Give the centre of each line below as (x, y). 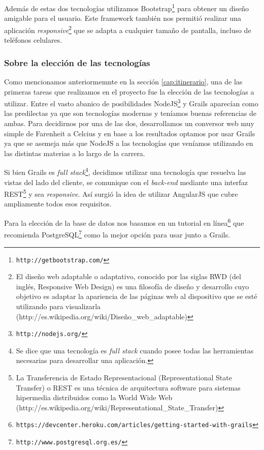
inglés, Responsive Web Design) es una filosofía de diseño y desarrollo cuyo (133, 286)
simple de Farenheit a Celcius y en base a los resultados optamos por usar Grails (130, 133)
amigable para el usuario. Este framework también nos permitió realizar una (123, 18)
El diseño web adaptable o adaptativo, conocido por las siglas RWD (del (128, 276)
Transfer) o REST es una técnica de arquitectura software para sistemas (128, 387)
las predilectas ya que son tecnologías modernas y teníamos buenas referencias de (130, 113)
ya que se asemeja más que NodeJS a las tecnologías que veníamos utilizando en (129, 143)
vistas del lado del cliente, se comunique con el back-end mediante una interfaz (126, 182)
